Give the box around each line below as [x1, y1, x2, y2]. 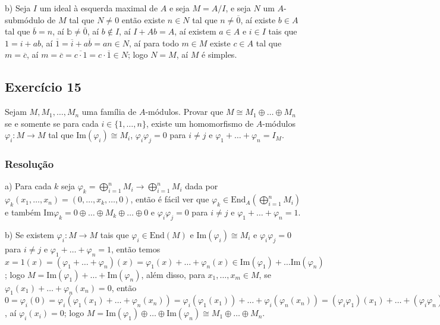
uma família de [81, 105, 137, 118]
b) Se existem [5, 228, 54, 240]
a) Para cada [5, 180, 52, 192]
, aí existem [174, 25, 216, 37]
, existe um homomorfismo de [146, 117, 254, 129]
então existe [121, 13, 165, 26]
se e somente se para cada [5, 117, 99, 129]
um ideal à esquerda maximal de [39, 2, 158, 14]
